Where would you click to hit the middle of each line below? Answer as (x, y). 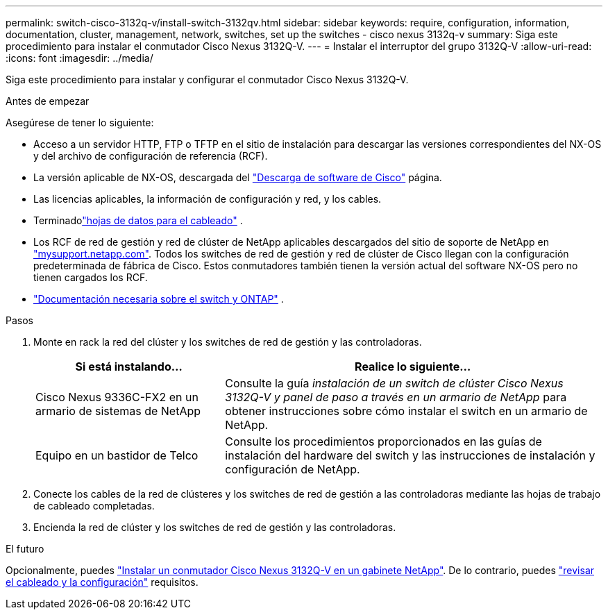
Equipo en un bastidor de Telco (117, 455)
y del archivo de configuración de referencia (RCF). (151, 156)
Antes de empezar (48, 101)
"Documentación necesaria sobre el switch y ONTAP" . (159, 299)
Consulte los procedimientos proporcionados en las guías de (383, 441)
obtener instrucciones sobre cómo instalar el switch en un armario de (406, 411)
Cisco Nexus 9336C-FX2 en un (117, 397)
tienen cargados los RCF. (91, 277)
